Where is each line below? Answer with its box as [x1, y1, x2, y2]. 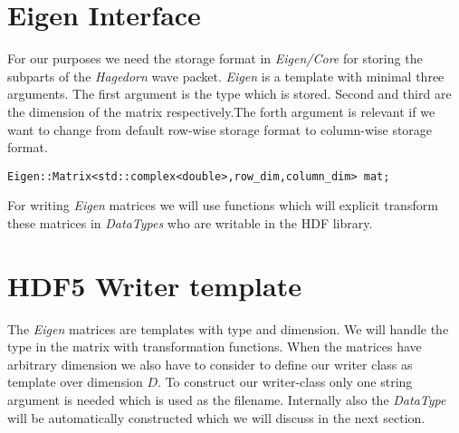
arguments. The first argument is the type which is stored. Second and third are [7, 84, 452, 103]
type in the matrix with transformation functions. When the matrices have [7, 337, 422, 356]
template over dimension [7, 372, 143, 391]
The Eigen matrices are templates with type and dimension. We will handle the [7, 319, 449, 338]
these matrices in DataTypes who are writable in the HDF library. [7, 213, 373, 232]
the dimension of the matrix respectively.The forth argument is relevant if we [7, 101, 435, 120]
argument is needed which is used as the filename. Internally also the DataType [7, 390, 446, 409]
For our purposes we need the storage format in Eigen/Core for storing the [7, 49, 423, 68]
